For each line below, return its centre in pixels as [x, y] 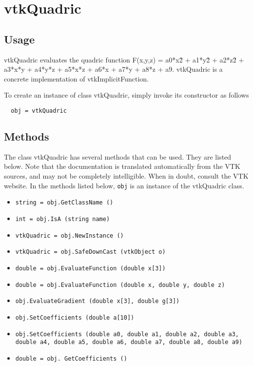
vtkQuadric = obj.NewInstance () [69, 235]
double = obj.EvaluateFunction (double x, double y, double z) [120, 285]
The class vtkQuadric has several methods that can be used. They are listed [118, 156]
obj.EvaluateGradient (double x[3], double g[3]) [97, 301]
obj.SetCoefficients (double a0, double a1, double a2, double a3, [127, 334]
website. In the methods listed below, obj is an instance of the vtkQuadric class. [124, 185]
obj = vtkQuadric [39, 111]
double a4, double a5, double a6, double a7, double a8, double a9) [129, 342]
